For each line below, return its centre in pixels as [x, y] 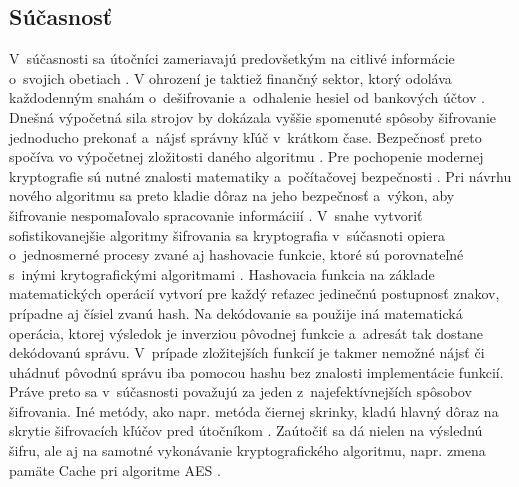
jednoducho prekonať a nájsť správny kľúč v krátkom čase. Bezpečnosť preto [245, 136]
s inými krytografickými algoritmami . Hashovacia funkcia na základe [222, 273]
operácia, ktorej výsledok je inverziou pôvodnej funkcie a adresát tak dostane [246, 332]
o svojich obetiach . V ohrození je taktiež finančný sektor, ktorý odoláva [230, 77]
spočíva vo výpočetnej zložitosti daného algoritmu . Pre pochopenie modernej [246, 156]
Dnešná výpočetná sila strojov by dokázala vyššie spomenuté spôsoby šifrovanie [253, 116]
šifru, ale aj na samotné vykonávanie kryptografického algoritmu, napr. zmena [247, 450]
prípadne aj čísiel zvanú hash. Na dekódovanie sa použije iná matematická [236, 312]
